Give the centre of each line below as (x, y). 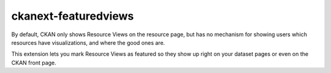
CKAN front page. (34, 63)
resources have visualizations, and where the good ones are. (88, 42)
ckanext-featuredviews (73, 16)
